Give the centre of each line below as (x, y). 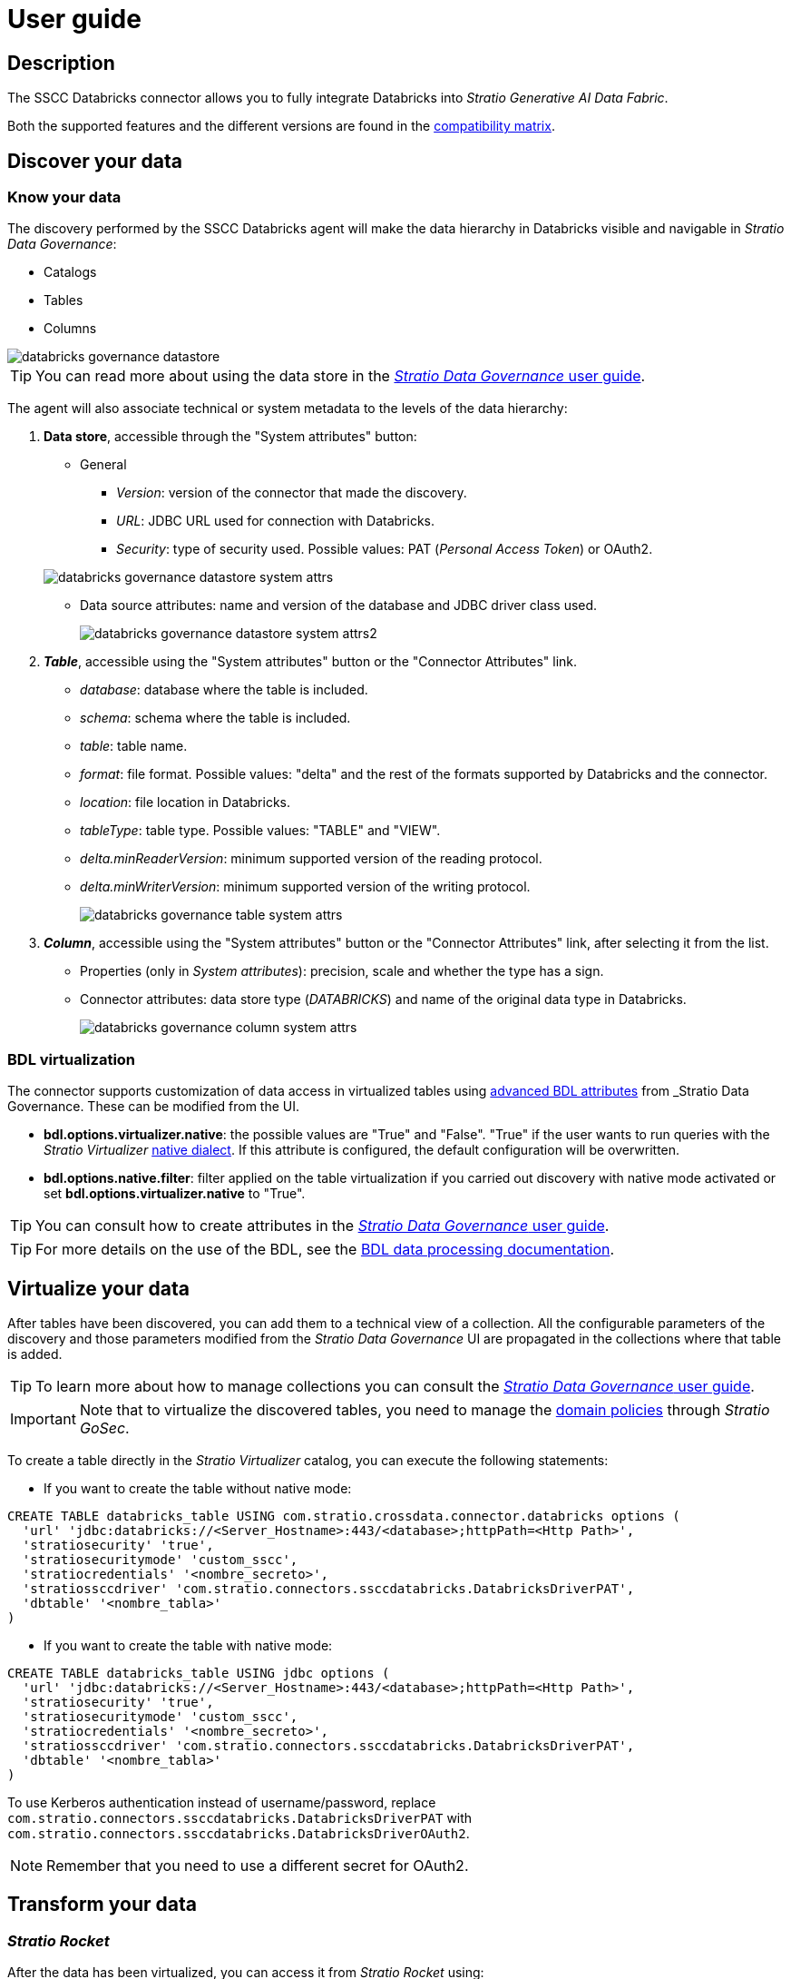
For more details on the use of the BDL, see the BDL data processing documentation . (325, 1250)
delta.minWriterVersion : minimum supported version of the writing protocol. (305, 887)
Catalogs (70, 272)
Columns (70, 329)
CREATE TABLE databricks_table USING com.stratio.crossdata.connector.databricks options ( (344, 1516)
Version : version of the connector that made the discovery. (292, 493)
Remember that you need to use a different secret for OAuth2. (258, 1865)
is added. (35, 1354)
